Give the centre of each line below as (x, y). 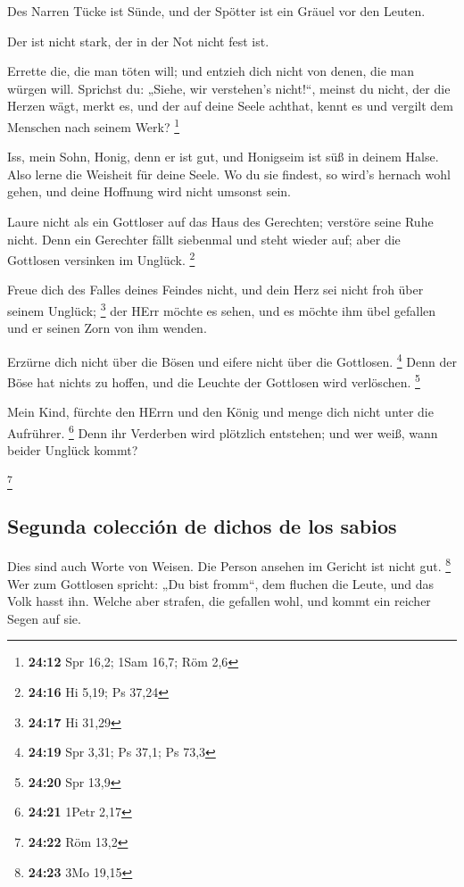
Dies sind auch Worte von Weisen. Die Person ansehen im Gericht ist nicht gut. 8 (229, 564)
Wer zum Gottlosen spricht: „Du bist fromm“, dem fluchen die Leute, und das (221, 583)
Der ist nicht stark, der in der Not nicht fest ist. (138, 41)
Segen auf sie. (44, 618)
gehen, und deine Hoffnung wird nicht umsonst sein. (149, 191)
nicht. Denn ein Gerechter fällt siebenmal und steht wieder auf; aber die (204, 239)
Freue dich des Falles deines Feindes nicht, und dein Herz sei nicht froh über (215, 290)
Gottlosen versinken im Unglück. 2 (101, 258)
